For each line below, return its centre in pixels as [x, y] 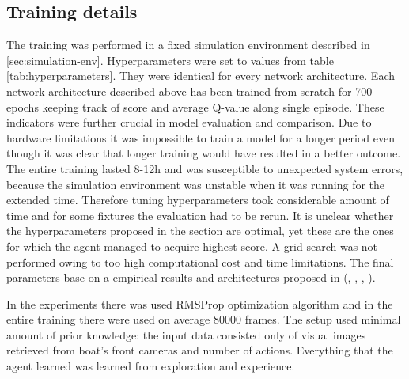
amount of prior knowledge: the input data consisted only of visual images [186, 334]
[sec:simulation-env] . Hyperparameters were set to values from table [170, 60]
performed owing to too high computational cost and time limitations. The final [200, 262]
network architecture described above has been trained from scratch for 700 [189, 91]
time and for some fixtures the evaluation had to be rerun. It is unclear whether [200, 215]
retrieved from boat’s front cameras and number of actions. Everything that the [200, 350]
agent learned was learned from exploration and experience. [151, 366]
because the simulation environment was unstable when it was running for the [196, 184]
